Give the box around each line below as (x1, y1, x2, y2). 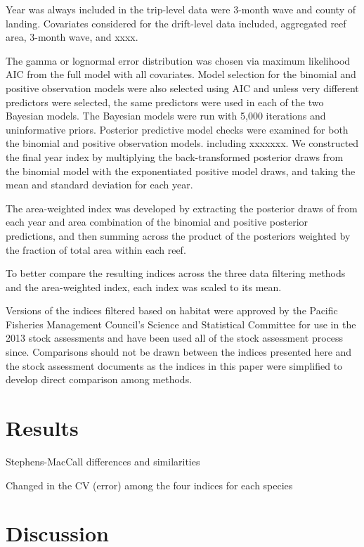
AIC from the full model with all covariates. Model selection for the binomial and (6, 67, 356, 82)
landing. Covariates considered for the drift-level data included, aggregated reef (6, 15, 346, 30)
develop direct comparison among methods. (6, 372, 193, 387)
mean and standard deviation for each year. (6, 177, 193, 192)
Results (6, 413, 79, 442)
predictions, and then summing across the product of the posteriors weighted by (6, 228, 351, 243)
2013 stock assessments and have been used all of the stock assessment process (6, 330, 344, 345)
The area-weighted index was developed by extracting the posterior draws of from (6, 200, 358, 215)
